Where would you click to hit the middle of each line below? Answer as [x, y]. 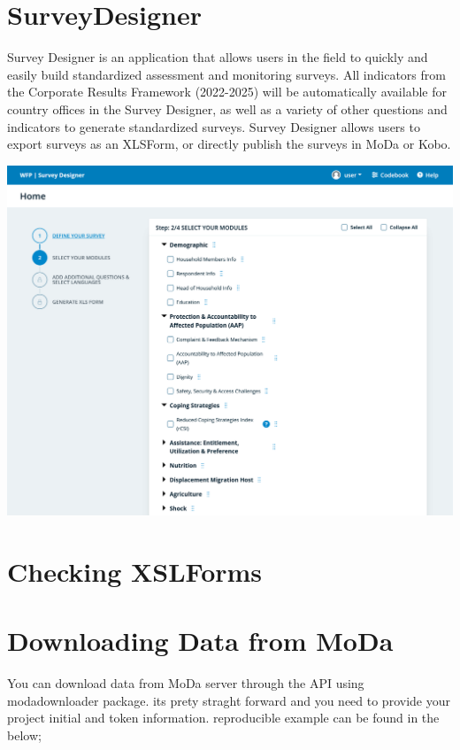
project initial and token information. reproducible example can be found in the [223, 718]
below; [24, 735]
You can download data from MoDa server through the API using [186, 683]
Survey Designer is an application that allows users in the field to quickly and [218, 57]
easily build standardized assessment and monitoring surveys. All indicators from [226, 74]
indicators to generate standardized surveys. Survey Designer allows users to [214, 126]
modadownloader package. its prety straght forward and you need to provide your [229, 700]
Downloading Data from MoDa [200, 641]
